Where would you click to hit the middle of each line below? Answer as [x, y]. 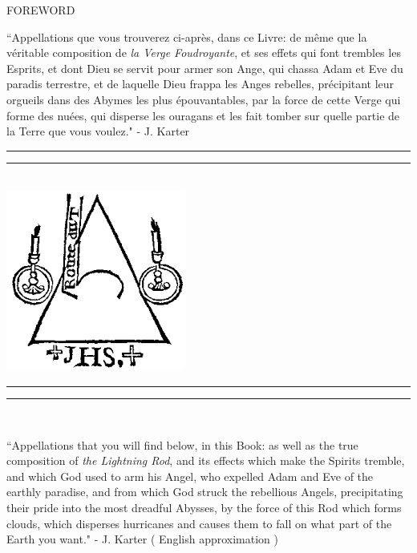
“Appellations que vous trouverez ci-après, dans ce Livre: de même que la [187, 36]
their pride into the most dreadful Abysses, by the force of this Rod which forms [204, 507]
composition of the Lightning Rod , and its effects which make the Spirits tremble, [206, 460]
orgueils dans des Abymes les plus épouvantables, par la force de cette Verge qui [204, 99]
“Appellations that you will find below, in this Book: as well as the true [182, 444]
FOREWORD [41, 10]
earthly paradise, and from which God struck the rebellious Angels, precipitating [205, 492]
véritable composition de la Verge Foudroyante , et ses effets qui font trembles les [204, 52]
